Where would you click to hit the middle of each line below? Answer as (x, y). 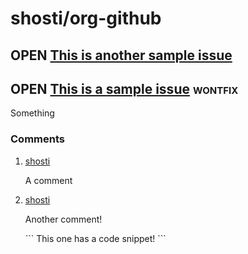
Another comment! (63, 219)
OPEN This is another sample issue (121, 55)
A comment (48, 180)
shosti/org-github (86, 18)
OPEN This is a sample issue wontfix (124, 88)
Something (32, 113)
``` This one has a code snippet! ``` (95, 238)
